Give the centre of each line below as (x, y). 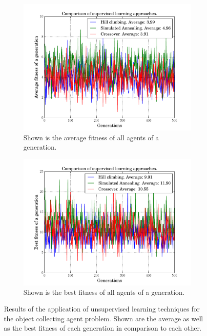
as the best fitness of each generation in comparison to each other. (103, 328)
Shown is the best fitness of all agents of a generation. (104, 292)
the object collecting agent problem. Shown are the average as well (103, 318)
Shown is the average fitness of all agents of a (91, 137)
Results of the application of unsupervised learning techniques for (102, 308)
